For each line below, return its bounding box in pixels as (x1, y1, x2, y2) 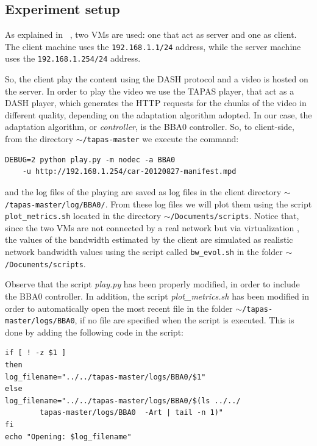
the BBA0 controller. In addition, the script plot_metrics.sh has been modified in (5, 289, 310, 302)
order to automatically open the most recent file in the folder (5, 301, 233, 314)
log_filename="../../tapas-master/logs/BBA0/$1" (5, 372, 206, 381)
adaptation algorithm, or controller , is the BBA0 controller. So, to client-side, (5, 120, 294, 133)
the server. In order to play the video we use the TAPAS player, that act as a (5, 84, 294, 97)
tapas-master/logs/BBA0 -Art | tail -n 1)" (40, 408, 223, 417)
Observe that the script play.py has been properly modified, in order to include (5, 278, 300, 290)
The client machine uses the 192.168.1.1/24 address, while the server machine (5, 40, 301, 52)
